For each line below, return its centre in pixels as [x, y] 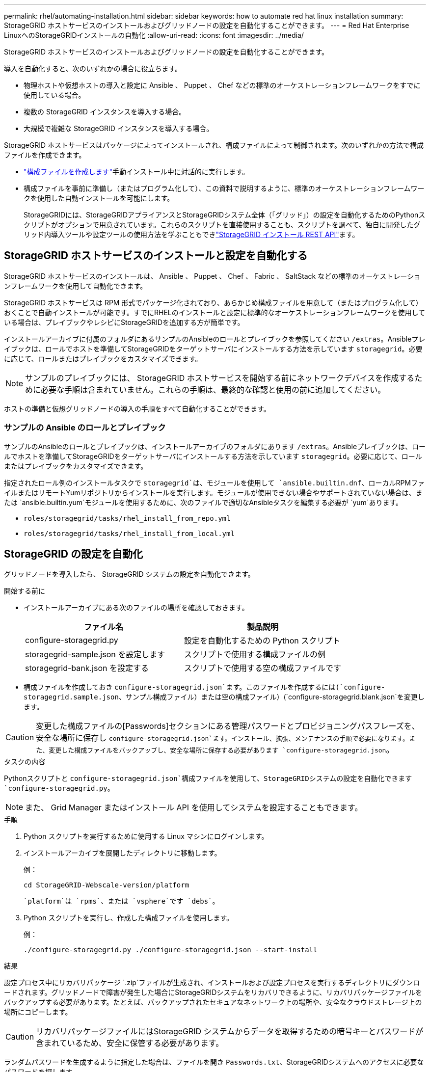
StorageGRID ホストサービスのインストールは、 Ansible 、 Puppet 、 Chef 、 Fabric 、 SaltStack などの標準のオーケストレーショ [212, 276]
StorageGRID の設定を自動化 [73, 554]
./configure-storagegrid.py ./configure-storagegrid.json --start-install [171, 950]
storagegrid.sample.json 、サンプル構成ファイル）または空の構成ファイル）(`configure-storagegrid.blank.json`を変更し [224, 697]
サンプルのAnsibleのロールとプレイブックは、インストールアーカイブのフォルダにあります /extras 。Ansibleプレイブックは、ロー [215, 446]
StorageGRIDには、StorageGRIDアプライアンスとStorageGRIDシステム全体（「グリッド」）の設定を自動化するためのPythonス [225, 215]
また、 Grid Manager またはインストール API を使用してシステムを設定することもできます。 [194, 808]
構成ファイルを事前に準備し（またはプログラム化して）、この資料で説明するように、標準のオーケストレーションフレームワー [224, 188]
